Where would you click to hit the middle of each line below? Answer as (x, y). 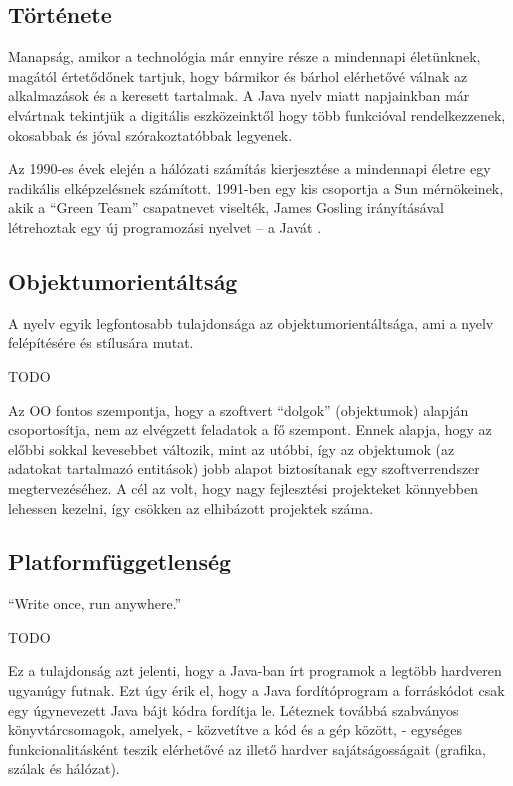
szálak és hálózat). (64, 768)
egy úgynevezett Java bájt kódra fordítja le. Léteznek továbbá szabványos (233, 709)
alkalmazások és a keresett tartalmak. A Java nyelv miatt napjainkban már (239, 95)
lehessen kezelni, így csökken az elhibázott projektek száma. (191, 507)
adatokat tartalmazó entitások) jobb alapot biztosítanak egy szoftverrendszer (244, 468)
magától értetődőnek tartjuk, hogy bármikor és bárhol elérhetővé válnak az (238, 75)
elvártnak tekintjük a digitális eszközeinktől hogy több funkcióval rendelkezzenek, (257, 114)
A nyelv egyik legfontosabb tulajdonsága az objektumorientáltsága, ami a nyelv (251, 322)
